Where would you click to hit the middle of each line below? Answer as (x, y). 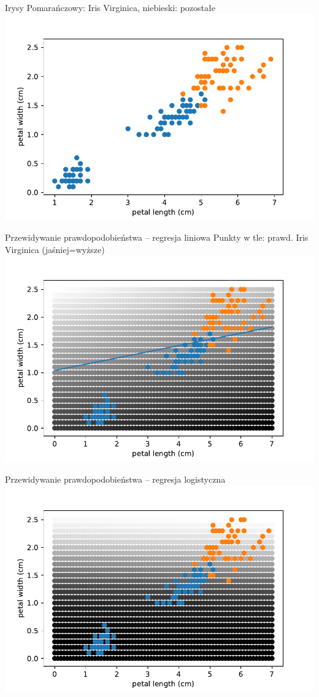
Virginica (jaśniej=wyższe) (55, 249)
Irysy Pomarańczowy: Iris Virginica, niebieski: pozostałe (110, 7)
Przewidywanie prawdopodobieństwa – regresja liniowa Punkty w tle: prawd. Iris (157, 237)
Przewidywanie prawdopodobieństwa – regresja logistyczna (115, 479)
